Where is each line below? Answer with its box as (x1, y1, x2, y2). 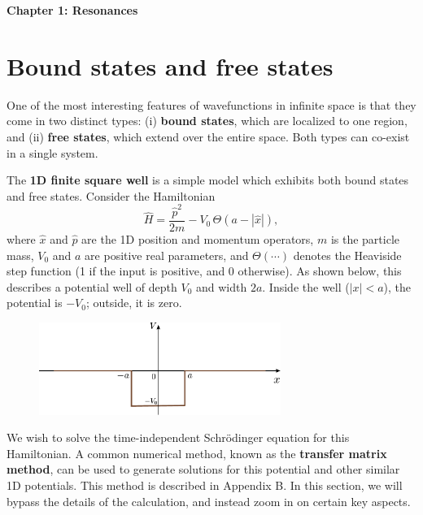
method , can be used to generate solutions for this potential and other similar (7, 461, 400, 478)
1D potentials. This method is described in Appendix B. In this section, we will (7, 477, 403, 494)
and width (195, 278, 247, 295)
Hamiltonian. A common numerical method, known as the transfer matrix (7, 444, 387, 461)
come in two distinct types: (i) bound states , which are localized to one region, (7, 112, 408, 129)
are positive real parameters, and (85, 246, 249, 263)
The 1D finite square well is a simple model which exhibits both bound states (7, 171, 409, 188)
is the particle (330, 231, 399, 248)
